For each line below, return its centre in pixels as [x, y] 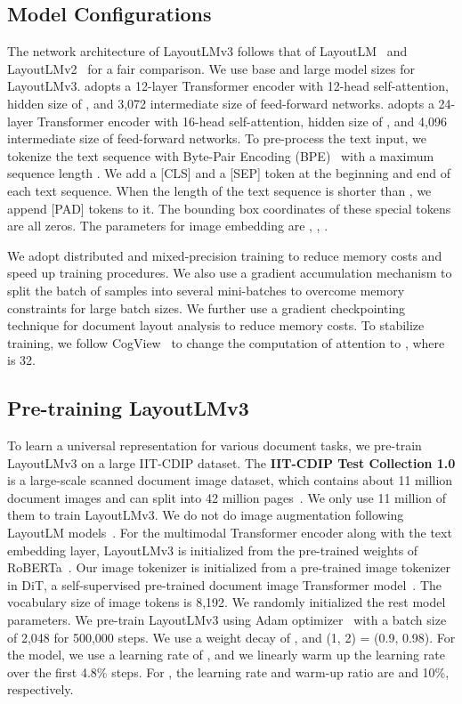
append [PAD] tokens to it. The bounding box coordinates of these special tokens [229, 208]
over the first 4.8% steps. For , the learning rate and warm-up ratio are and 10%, [228, 672]
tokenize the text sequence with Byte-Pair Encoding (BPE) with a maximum [221, 155]
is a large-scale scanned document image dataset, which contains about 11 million [230, 480]
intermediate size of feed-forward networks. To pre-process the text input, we [217, 138]
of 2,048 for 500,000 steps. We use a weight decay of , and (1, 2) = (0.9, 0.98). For [231, 637]
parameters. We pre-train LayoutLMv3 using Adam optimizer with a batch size [227, 620]
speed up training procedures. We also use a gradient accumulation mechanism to [230, 273]
